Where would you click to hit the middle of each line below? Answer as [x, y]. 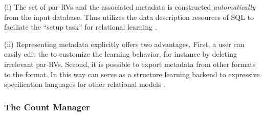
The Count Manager [47, 107]
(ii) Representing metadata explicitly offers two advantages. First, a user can [124, 44]
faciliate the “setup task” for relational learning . [81, 27]
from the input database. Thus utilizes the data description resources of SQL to [129, 17]
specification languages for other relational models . [85, 84]
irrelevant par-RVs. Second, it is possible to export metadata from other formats [130, 64]
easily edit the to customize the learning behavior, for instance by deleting [120, 54]
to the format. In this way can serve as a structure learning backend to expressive [132, 74]
